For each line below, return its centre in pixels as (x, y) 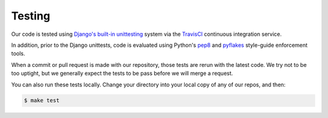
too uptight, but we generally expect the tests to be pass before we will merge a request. (122, 74)
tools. (18, 54)
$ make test (42, 101)
